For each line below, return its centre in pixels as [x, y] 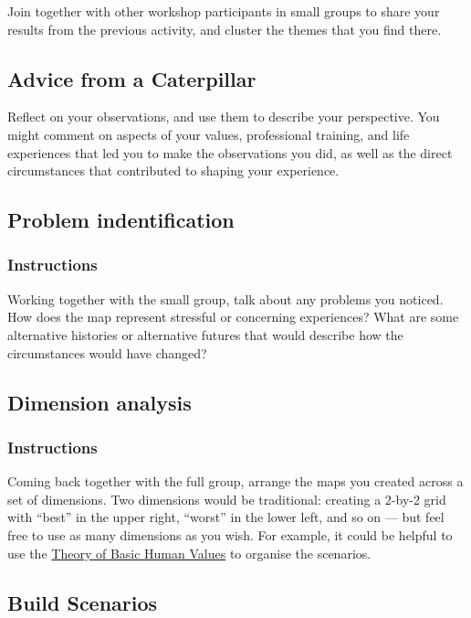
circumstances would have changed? [107, 352]
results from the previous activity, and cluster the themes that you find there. [225, 29]
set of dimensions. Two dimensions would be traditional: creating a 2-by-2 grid [227, 499]
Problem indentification [121, 220]
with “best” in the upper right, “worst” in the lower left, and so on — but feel [226, 517]
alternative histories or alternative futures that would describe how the [205, 334]
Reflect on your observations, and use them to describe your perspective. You [224, 117]
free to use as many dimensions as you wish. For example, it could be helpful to [230, 534]
